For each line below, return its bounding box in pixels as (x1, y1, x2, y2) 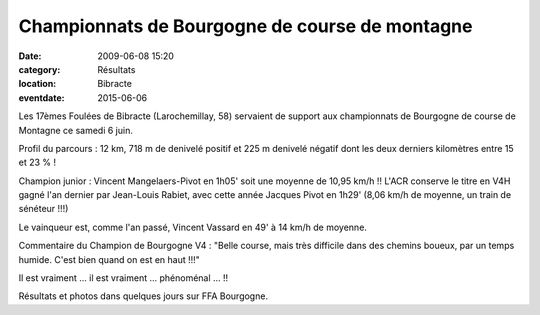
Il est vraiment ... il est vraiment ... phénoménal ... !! (18, 272, 229, 284)
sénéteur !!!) (18, 203, 69, 215)
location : (18, 78, 57, 90)
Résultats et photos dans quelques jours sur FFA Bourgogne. (18, 290, 269, 302)
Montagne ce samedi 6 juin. (18, 124, 134, 136)
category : (18, 63, 61, 75)
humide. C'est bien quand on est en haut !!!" (18, 253, 200, 265)
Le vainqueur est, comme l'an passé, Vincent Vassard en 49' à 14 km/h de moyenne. (18, 221, 367, 233)
